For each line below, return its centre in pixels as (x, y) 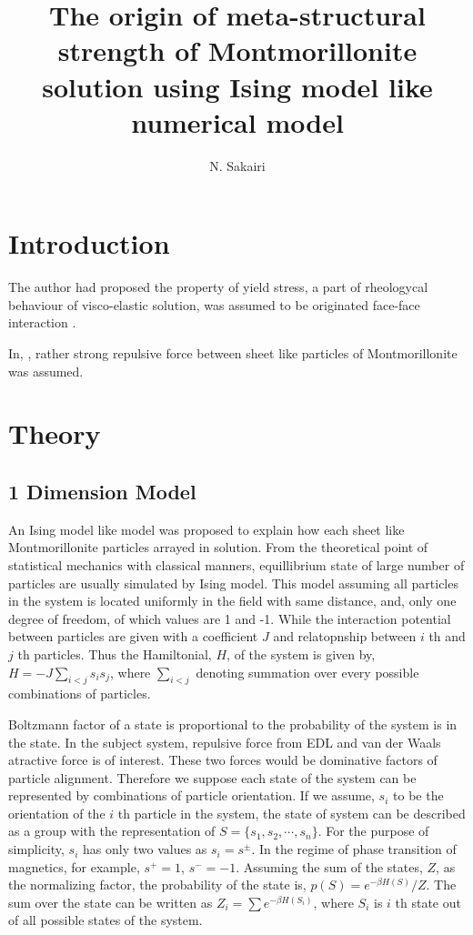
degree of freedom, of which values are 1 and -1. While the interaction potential (230, 618)
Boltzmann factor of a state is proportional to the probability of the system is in (233, 724)
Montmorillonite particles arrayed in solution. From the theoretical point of (218, 547)
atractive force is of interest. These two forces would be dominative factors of (223, 760)
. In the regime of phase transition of (354, 849)
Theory (55, 433)
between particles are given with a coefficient (133, 636)
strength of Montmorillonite (237, 50)
